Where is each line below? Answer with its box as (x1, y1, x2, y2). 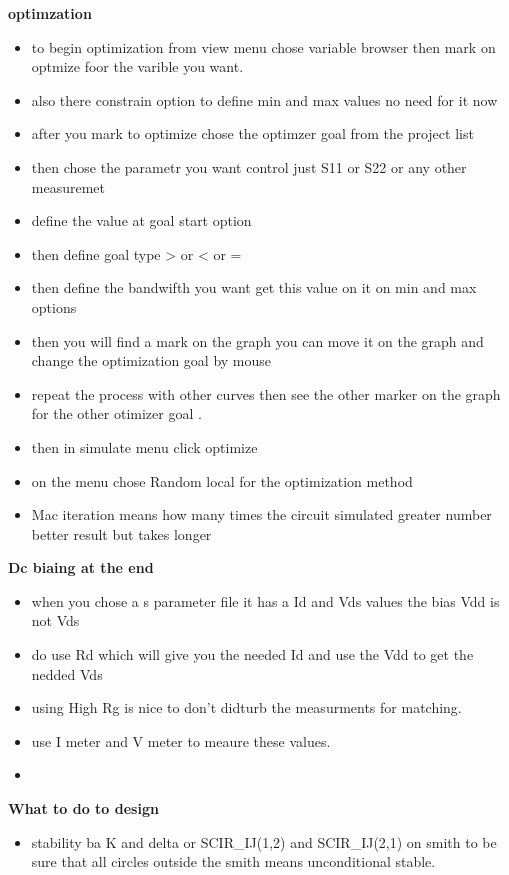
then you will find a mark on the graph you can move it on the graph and (31, 330, 484, 351)
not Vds (31, 610, 80, 631)
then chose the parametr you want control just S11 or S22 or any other (31, 156, 467, 177)
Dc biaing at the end (8, 557, 154, 578)
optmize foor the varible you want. (31, 56, 244, 77)
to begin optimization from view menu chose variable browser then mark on (31, 36, 496, 57)
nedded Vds (31, 663, 103, 684)
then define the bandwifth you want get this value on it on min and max (31, 277, 477, 298)
